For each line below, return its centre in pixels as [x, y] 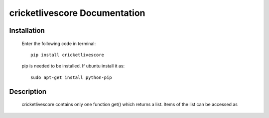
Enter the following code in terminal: [59, 43]
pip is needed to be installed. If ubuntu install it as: [73, 66]
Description [28, 91]
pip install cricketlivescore [67, 55]
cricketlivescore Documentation [77, 13]
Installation [27, 30]
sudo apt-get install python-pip [71, 77]
